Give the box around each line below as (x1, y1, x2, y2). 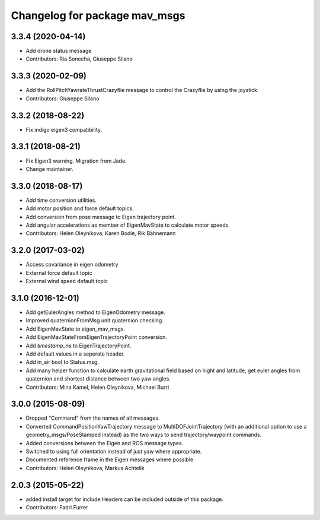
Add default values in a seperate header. (25, 350, 125, 357)
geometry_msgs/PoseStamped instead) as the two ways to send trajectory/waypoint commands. (25, 431, 262, 439)
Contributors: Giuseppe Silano (25, 95, 100, 102)
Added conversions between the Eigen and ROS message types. (25, 439, 184, 446)
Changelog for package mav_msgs (11, 9, 185, 22)
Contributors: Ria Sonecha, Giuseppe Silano (25, 55, 133, 62)
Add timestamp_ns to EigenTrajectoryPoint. (25, 342, 132, 349)
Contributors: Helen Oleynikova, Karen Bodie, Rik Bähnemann (25, 230, 176, 237)
